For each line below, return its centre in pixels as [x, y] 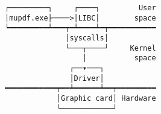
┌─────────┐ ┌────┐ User [80, 8]
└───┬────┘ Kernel [111, 48]
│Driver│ [87, 78]
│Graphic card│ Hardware [106, 98]
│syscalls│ [87, 38]
